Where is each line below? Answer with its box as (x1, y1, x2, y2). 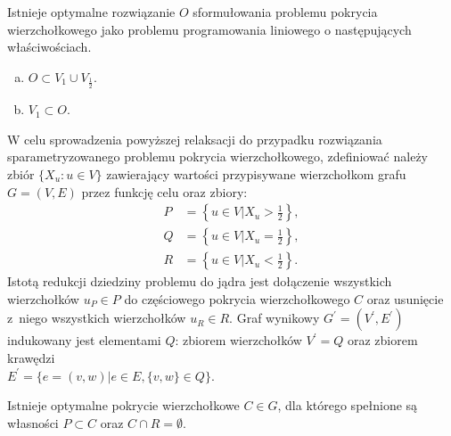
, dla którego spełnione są (277, 396, 418, 415)
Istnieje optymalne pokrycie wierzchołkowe (7, 396, 240, 415)
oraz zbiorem (347, 331, 418, 350)
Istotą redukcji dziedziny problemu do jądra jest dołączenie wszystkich (7, 272, 392, 291)
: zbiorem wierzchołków (175, 331, 302, 350)
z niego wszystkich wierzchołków (7, 308, 186, 327)
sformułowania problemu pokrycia (193, 3, 378, 21)
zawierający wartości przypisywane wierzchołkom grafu (106, 164, 406, 183)
